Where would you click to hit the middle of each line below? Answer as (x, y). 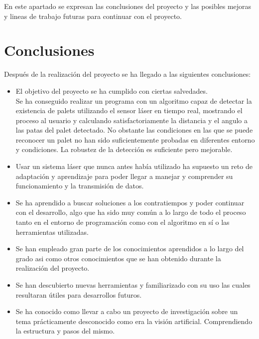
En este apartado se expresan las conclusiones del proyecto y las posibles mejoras (128, 6)
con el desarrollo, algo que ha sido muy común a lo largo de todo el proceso (131, 212)
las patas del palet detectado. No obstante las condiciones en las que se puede (134, 130)
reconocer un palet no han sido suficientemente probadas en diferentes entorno (135, 139)
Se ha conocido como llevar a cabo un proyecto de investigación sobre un (127, 311)
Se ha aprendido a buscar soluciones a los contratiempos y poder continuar (130, 202)
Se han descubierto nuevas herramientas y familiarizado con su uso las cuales (133, 285)
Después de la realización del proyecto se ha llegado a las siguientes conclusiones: (128, 74)
